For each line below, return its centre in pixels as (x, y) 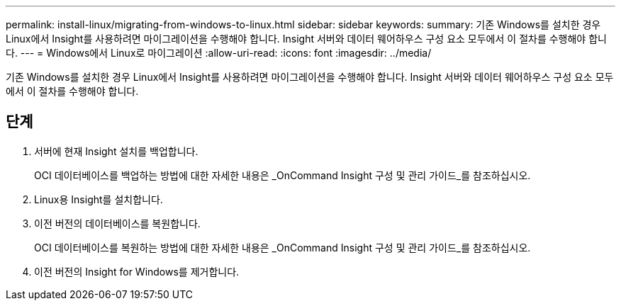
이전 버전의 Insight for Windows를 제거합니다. (137, 271)
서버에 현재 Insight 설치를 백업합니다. (116, 151)
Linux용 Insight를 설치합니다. (99, 199)
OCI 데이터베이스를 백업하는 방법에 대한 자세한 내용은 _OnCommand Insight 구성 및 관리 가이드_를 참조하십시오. (282, 175)
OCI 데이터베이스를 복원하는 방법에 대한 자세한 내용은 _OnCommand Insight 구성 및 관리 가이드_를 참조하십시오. (282, 247)
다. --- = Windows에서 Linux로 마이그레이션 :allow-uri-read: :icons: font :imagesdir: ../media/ (219, 53)
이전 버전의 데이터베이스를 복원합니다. (117, 223)
